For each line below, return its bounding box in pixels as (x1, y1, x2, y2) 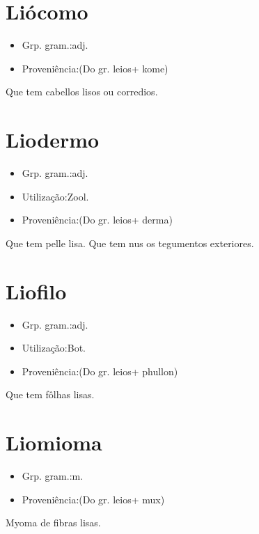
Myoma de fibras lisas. (6, 515, 101, 530)
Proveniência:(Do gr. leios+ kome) (22, 61, 168, 75)
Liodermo (6, 125, 100, 154)
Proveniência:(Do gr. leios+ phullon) (22, 363, 178, 378)
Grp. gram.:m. (22, 469, 84, 483)
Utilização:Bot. (22, 340, 86, 355)
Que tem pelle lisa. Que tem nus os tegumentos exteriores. (6, 235, 254, 250)
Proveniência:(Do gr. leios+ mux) (22, 492, 165, 506)
